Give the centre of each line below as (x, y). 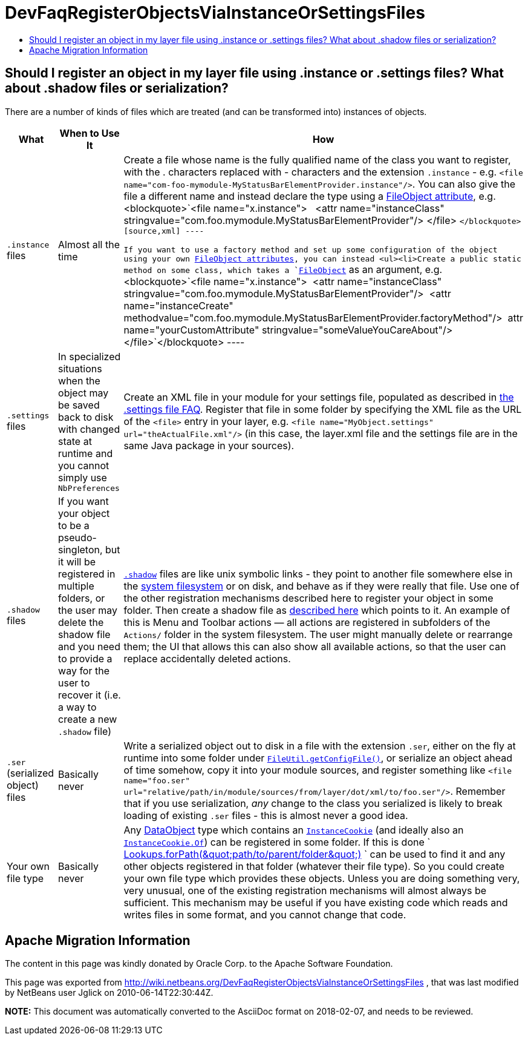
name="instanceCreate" (178, 305)
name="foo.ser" (157, 780)
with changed (89, 429)
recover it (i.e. (90, 695)
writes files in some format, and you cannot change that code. (265, 914)
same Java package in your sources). (209, 446)
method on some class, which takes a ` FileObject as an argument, (273, 269)
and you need (89, 646)
